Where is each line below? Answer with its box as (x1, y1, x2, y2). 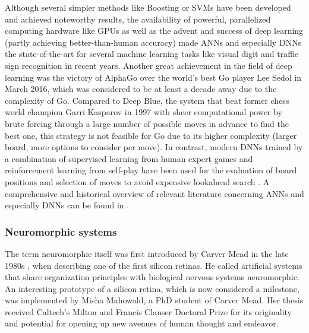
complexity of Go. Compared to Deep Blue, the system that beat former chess (5, 94, 289, 106)
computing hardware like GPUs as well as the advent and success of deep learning (5, 24, 304, 37)
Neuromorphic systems (5, 224, 117, 239)
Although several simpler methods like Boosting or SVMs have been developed (5, 1, 291, 13)
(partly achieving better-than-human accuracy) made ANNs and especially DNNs (5, 36, 302, 48)
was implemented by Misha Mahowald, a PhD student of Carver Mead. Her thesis (5, 294, 304, 306)
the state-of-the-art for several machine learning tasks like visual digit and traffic (5, 47, 299, 60)
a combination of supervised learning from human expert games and (5, 152, 253, 164)
